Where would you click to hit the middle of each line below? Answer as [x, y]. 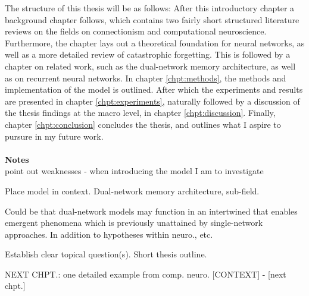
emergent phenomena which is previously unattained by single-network [134, 223]
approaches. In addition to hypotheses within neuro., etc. [109, 234]
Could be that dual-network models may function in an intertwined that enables [151, 211]
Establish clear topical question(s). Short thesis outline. [106, 254]
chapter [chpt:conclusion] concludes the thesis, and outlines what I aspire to [143, 124]
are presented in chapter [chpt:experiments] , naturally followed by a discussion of [152, 101]
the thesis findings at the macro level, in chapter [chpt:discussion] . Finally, [140, 113]
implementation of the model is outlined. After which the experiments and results [154, 89]
